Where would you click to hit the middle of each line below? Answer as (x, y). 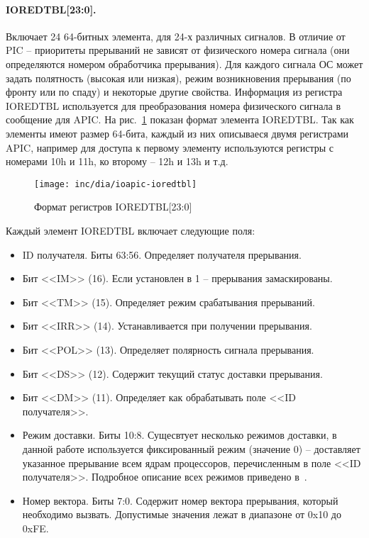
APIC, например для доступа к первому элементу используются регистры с (170, 147)
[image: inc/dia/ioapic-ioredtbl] (116, 184)
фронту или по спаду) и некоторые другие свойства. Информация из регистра (174, 92)
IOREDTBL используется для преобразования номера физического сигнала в (174, 105)
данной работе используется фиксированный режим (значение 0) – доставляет (191, 448)
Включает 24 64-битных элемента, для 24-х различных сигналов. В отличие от (176, 36)
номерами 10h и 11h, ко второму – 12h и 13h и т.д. (117, 161)
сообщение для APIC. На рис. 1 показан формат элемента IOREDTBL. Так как (180, 119)
